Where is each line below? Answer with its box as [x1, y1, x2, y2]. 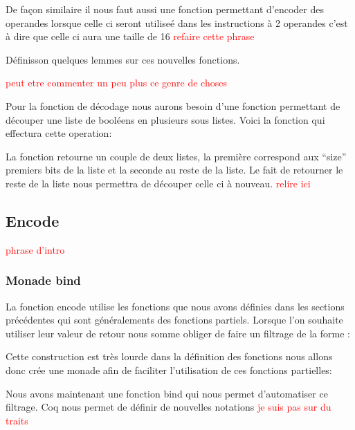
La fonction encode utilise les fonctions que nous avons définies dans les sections [6, 299, 345, 313]
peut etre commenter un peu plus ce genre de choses [6, 75, 227, 90]
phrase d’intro [6, 242, 65, 256]
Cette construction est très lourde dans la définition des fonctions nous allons [6, 349, 333, 364]
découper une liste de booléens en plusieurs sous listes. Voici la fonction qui [6, 112, 325, 127]
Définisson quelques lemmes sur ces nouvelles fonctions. [6, 52, 240, 66]
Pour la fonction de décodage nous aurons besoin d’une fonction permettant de [6, 98, 340, 113]
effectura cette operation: [6, 126, 112, 140]
